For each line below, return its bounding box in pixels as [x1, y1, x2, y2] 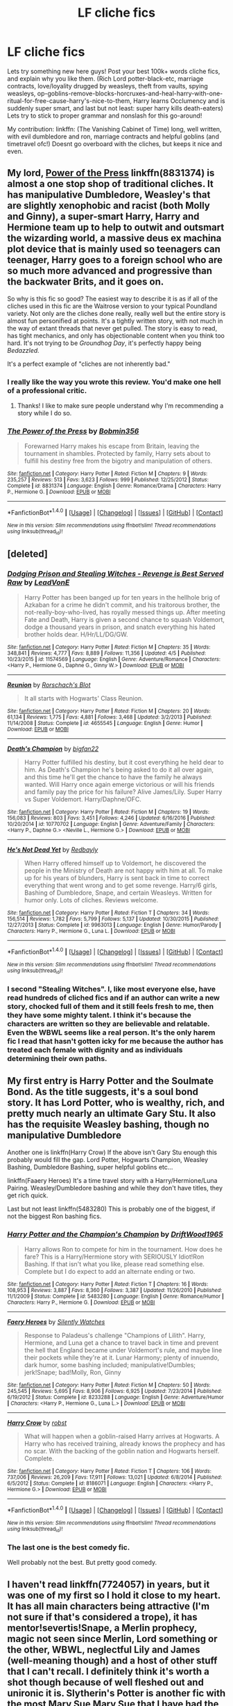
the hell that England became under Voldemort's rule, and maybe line [24, 1346, 223, 1355]
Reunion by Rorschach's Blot [7, 680, 91, 689]
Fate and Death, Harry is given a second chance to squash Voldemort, [24, 616, 225, 624]
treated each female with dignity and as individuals [7, 1045, 183, 1055]
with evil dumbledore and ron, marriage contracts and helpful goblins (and [7, 132, 220, 141]
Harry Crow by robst [7, 1419, 67, 1427]
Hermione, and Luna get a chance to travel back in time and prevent [24, 1339, 219, 1347]
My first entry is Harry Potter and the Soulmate [7, 1075, 214, 1087]
